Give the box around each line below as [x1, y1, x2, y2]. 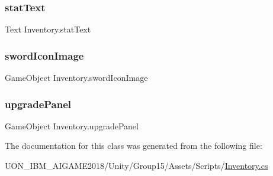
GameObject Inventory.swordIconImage [5, 71, 148, 84]
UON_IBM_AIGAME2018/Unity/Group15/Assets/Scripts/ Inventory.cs [5, 159, 268, 172]
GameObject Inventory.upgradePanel [5, 119, 139, 132]
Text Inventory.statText [5, 23, 91, 35]
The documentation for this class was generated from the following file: [5, 139, 262, 152]
